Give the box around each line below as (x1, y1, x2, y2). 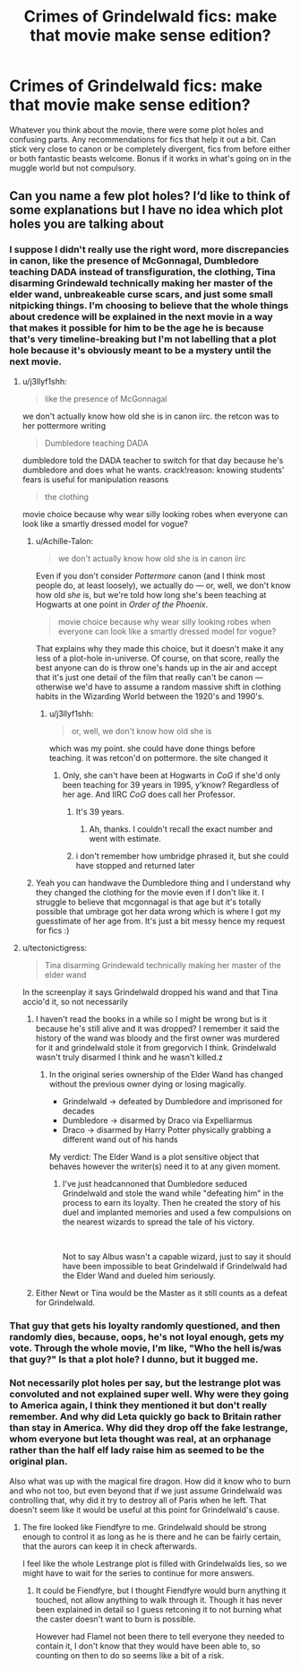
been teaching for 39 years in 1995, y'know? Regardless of (62, 779, 279, 790)
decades (62, 1105, 96, 1116)
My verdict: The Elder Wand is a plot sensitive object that (48, 1151, 260, 1162)
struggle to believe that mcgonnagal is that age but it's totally (35, 896, 261, 907)
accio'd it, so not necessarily (21, 996, 128, 1007)
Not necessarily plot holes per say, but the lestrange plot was (9, 1377, 281, 1389)
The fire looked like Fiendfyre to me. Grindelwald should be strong (21, 1521, 267, 1532)
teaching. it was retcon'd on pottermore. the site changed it (48, 752, 269, 763)
